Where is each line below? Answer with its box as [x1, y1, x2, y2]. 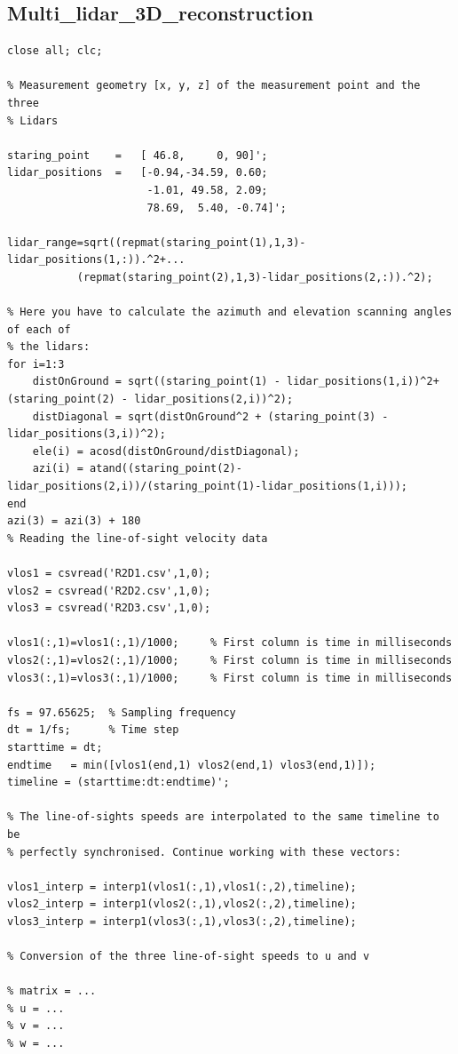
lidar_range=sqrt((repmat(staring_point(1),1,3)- [7, 236, 306, 249]
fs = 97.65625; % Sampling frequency [7, 706, 236, 719]
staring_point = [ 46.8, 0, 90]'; [7, 148, 268, 162]
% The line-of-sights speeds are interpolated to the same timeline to [7, 810, 439, 824]
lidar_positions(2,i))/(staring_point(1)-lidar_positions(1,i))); [7, 480, 408, 493]
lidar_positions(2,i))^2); [134, 393, 294, 406]
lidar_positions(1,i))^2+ [286, 375, 439, 388]
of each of [7, 323, 71, 336]
